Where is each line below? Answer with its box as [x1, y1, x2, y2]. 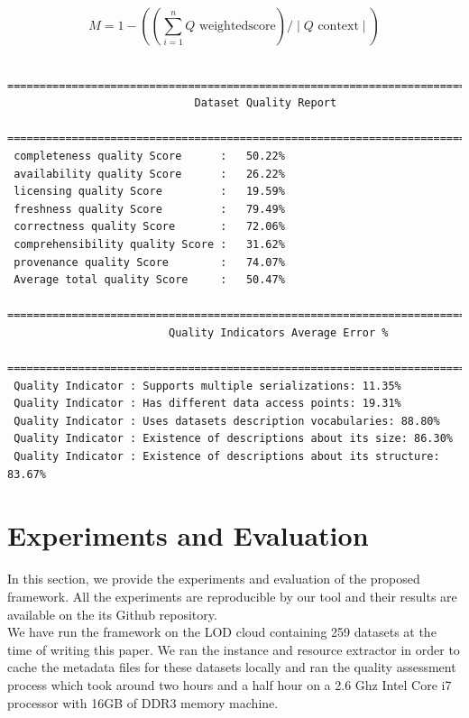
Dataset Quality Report [194, 97, 337, 110]
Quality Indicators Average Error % [168, 326, 389, 339]
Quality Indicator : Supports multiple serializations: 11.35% [14, 379, 401, 392]
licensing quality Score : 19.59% [14, 185, 285, 198]
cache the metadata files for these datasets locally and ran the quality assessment [7, 658, 456, 677]
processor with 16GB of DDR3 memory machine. [7, 693, 279, 712]
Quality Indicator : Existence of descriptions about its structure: [14, 450, 440, 464]
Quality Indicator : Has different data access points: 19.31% [14, 397, 401, 410]
